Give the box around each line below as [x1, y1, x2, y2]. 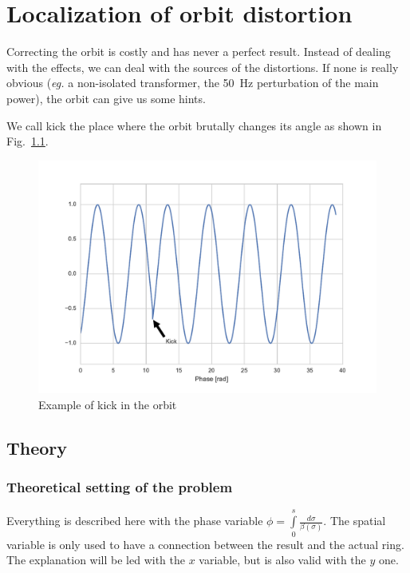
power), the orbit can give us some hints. [6, 90, 206, 106]
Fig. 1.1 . [6, 133, 49, 149]
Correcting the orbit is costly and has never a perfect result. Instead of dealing [6, 43, 391, 60]
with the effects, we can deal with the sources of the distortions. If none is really [6, 58, 399, 75]
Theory [6, 435, 68, 460]
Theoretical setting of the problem [6, 477, 233, 497]
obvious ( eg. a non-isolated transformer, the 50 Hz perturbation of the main [6, 74, 379, 91]
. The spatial [323, 512, 386, 529]
